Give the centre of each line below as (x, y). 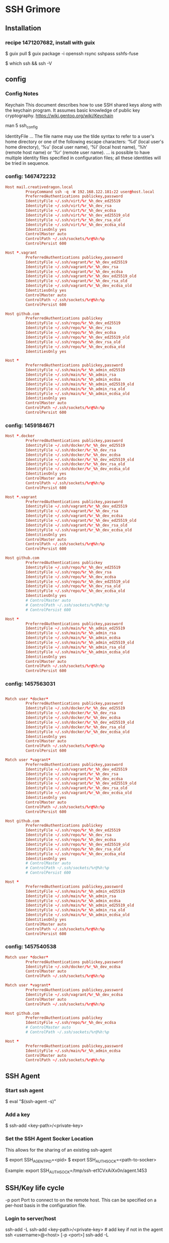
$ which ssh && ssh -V (29, 63)
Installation (23, 28)
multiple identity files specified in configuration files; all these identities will (83, 158)
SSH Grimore (33, 9)
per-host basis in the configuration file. (46, 1205)
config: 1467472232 (31, 176)
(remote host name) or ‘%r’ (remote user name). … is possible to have (78, 153)
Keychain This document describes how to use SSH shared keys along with (84, 104)
